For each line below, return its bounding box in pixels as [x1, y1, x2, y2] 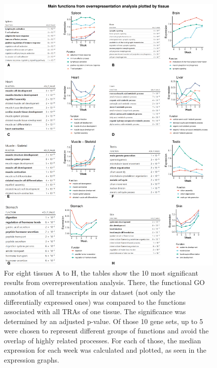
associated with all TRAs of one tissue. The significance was [4, 306, 186, 317]
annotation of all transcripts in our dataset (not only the [4, 286, 176, 297]
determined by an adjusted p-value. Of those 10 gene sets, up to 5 [4, 316, 203, 326]
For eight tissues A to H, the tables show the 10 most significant [4, 267, 198, 278]
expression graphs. [4, 355, 59, 365]
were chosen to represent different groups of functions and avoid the [4, 326, 209, 336]
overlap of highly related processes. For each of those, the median [4, 335, 201, 345]
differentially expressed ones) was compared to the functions [4, 296, 186, 307]
